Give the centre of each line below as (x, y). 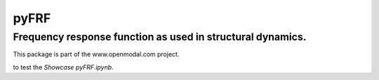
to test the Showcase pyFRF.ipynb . (63, 67)
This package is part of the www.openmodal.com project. (96, 54)
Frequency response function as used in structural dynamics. (160, 37)
